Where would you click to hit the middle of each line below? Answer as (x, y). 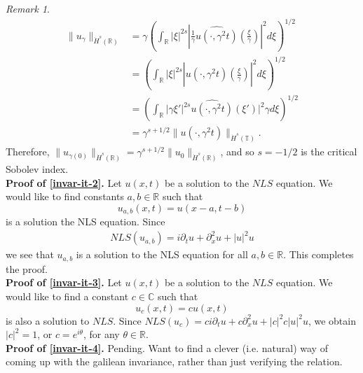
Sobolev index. (37, 169)
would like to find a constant (67, 296)
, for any (101, 334)
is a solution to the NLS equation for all (162, 254)
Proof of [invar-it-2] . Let (64, 182)
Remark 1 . (28, 8)
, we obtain (332, 320)
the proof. (27, 268)
